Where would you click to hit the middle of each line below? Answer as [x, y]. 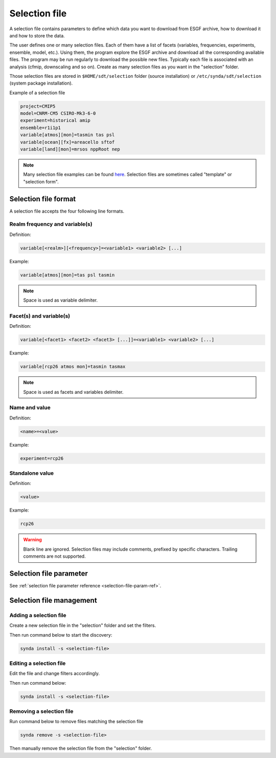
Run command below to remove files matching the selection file [76, 722]
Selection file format [43, 199]
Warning [32, 540]
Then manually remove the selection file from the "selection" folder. [81, 748]
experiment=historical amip [55, 121]
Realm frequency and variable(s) [51, 224]
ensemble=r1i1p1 [41, 128]
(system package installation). [41, 83]
